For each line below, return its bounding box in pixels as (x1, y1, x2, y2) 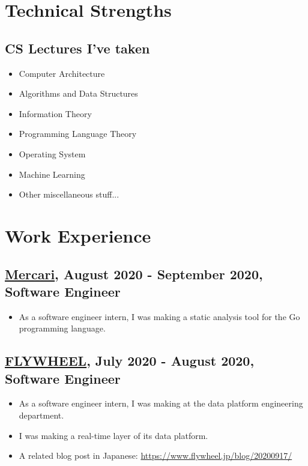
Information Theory (19, 107, 92, 120)
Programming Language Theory (19, 127, 137, 140)
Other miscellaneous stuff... (19, 188, 119, 201)
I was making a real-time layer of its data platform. (19, 429, 208, 441)
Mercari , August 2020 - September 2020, (5, 264, 263, 283)
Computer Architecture (19, 67, 105, 79)
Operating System (19, 147, 86, 160)
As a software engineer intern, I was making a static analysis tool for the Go (19, 310, 300, 322)
